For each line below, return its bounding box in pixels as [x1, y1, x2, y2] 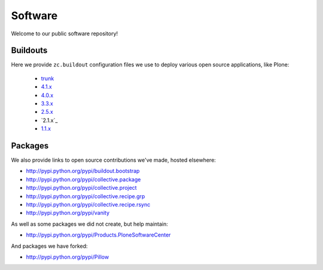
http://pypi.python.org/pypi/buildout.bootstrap [26, 168, 140, 175]
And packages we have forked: [11, 242, 88, 250]
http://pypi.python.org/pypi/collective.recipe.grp [26, 192, 145, 200]
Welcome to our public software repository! [11, 30, 118, 37]
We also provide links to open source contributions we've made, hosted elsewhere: [11, 156, 217, 164]
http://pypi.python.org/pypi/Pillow [26, 253, 109, 260]
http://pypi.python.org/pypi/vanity [26, 210, 110, 217]
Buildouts [11, 45, 48, 56]
